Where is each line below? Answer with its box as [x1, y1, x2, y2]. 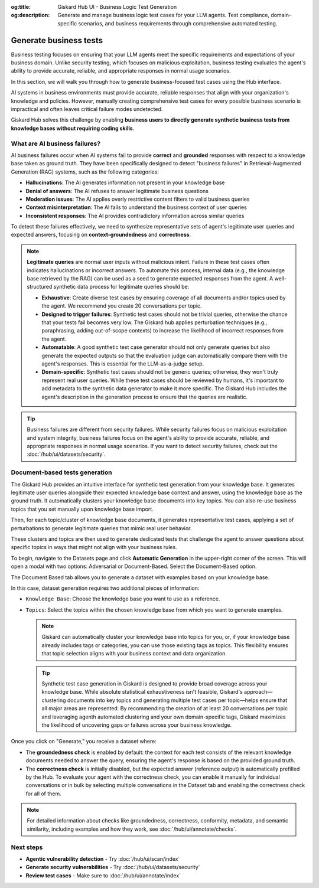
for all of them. [25, 790, 61, 797]
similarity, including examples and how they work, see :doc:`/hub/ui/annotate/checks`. [27, 825, 237, 833]
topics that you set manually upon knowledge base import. [11, 505, 154, 512]
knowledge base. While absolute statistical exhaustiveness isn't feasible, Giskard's [41, 688, 243, 696]
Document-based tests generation [11, 468, 112, 476]
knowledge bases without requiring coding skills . [11, 125, 135, 132]
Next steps [11, 843, 43, 851]
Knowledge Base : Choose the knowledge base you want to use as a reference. [25, 595, 220, 602]
